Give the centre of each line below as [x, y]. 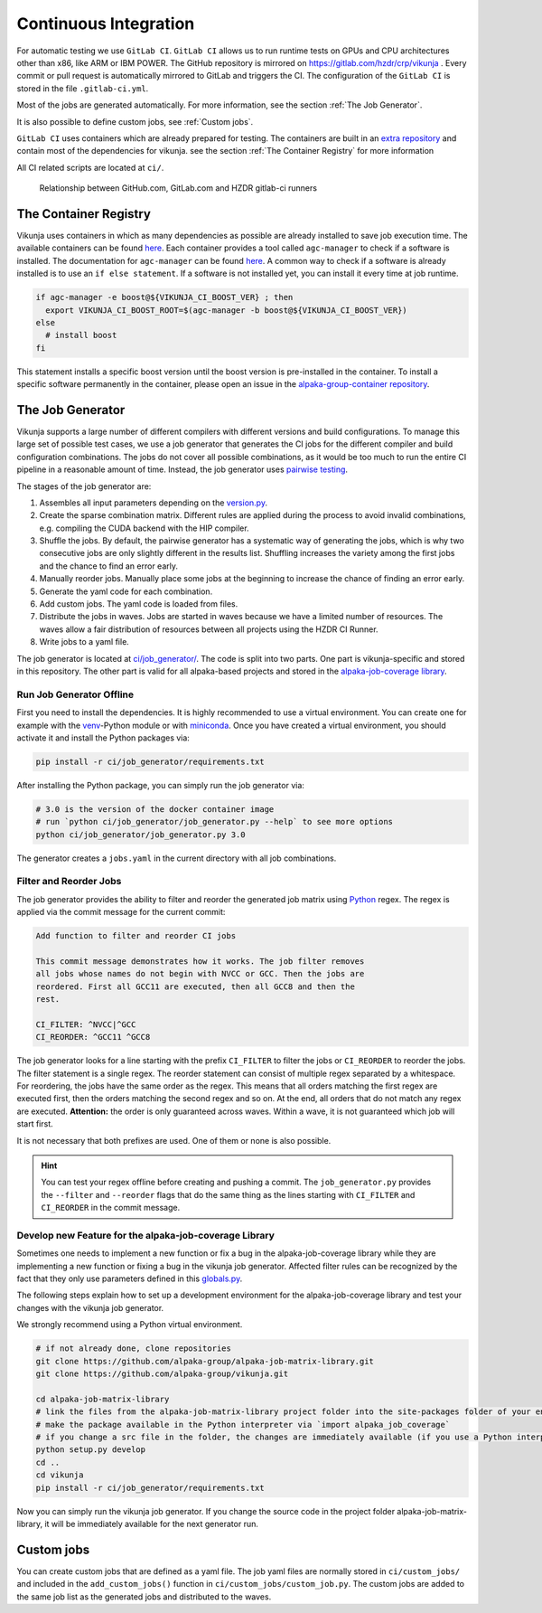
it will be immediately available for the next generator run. [152, 1523]
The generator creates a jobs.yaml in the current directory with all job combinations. [177, 858]
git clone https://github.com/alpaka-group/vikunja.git [162, 1374]
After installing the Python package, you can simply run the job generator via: [160, 785]
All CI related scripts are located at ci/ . [90, 167]
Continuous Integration [106, 24]
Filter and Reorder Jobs [69, 882]
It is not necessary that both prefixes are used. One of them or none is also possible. [174, 1140]
